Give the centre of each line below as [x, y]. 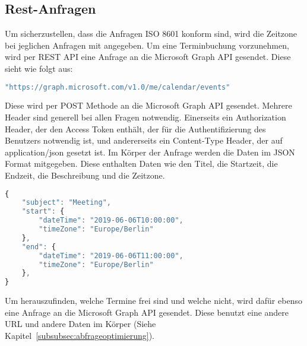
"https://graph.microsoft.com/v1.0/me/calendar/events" [118, 87]
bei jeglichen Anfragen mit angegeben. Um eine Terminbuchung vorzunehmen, [147, 45]
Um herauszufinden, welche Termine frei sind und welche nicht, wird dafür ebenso [153, 301]
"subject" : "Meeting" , [67, 203]
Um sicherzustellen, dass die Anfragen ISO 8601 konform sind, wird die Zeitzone [151, 34]
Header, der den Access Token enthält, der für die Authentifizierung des [135, 128]
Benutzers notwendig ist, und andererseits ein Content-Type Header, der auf [144, 140]
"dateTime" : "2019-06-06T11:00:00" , [111, 255]
